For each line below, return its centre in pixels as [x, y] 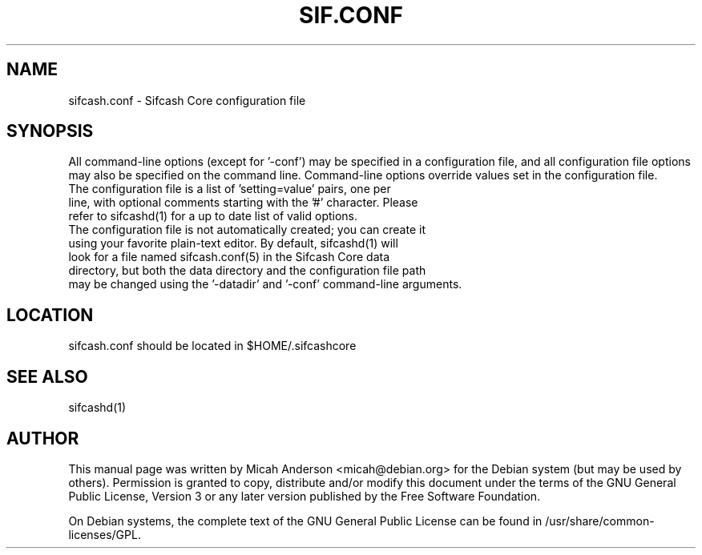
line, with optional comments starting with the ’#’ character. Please [243, 203]
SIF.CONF [351, 15]
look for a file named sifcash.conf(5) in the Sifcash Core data [229, 257]
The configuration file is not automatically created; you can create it [247, 230]
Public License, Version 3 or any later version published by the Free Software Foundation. [305, 496]
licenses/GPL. [105, 534]
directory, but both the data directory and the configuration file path [247, 271]
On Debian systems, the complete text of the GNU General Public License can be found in [305, 521]
